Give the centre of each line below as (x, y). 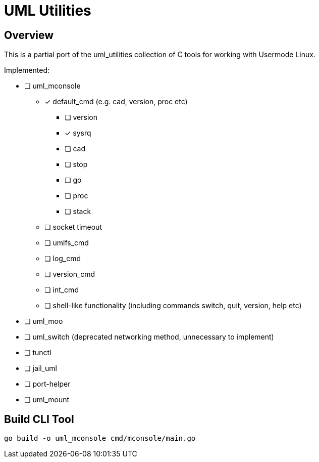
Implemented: (27, 70)
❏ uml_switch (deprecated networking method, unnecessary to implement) (149, 337)
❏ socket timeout (73, 227)
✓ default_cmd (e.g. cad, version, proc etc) (116, 102)
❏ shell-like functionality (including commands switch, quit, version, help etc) (173, 306)
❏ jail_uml (41, 368)
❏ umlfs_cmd (67, 243)
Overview (29, 35)
